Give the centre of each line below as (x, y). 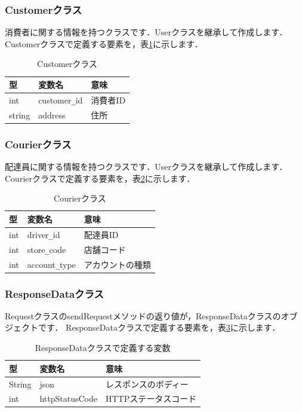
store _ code (47, 249)
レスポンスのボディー (147, 384)
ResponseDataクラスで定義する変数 (103, 348)
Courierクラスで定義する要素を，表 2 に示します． (100, 178)
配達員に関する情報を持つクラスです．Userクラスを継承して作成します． (146, 167)
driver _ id (44, 234)
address (52, 115)
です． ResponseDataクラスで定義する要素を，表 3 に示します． (159, 327)
